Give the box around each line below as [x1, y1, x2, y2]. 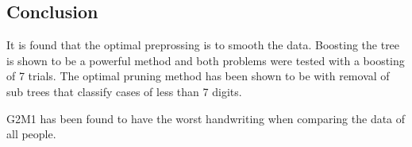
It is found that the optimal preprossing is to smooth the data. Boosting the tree [6, 37, 400, 53]
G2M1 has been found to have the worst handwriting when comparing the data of [6, 110, 406, 126]
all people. [6, 126, 56, 142]
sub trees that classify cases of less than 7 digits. [6, 83, 242, 99]
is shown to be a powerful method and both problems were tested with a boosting [6, 52, 405, 68]
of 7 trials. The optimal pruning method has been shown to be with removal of [6, 68, 390, 84]
